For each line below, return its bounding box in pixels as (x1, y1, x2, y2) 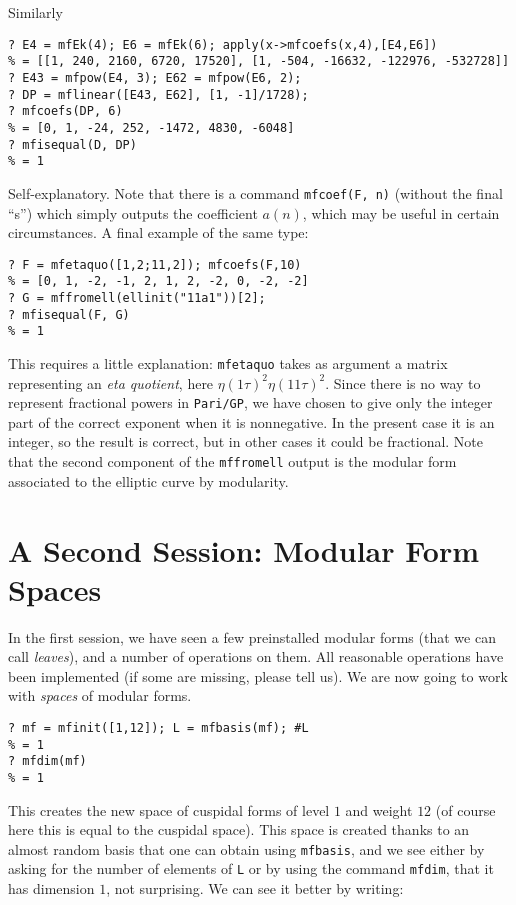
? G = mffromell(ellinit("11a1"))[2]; (8, 291, 266, 305)
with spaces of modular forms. (8, 685, 192, 706)
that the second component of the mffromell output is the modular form (8, 451, 457, 472)
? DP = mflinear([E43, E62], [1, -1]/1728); (8, 87, 309, 102)
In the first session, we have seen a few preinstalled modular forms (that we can (8, 626, 496, 647)
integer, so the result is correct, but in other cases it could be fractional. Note (8, 431, 484, 452)
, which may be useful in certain (302, 202, 500, 223)
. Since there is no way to (325, 372, 481, 393)
